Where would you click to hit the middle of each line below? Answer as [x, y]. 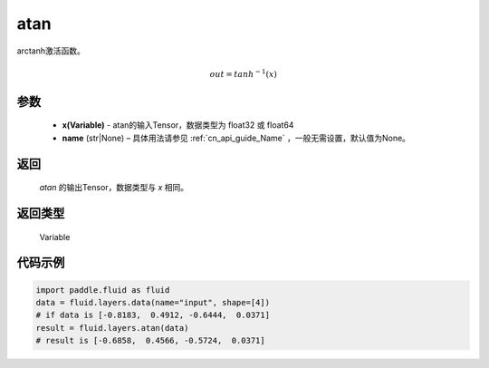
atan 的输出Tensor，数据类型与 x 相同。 [114, 188]
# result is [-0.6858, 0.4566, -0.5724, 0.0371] [151, 341]
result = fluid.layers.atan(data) [112, 328]
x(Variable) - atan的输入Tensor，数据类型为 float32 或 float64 [178, 125]
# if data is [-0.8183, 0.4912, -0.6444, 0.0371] [153, 315]
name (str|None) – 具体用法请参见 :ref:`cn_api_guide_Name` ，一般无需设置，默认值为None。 [236, 138]
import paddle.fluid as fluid [103, 290]
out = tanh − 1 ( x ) [244, 73]
